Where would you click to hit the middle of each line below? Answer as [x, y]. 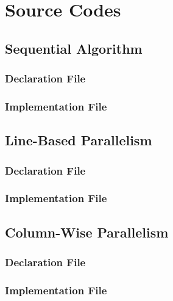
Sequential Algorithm [74, 48]
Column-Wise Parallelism [87, 232]
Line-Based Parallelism [79, 140]
